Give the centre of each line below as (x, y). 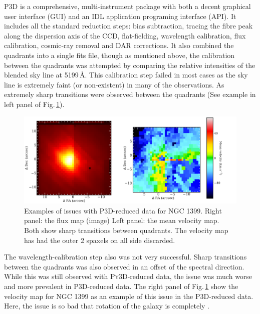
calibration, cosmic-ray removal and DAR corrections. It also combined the (119, 45)
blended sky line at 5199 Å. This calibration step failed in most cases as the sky (126, 75)
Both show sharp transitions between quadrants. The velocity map (126, 230)
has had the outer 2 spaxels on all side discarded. (100, 240)
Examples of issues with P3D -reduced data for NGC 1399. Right (123, 210)
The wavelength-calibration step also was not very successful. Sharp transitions (125, 257)
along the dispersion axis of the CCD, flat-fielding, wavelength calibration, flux (125, 35)
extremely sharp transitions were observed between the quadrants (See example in (130, 94)
